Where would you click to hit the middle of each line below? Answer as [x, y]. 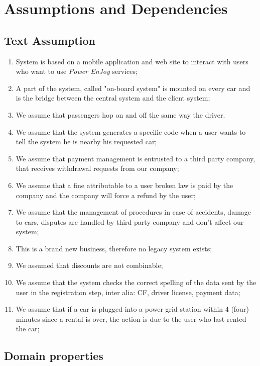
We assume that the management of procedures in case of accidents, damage [134, 212]
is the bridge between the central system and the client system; [113, 98]
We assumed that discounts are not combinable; [89, 265]
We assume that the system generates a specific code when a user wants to [131, 131]
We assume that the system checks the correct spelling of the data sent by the [136, 282]
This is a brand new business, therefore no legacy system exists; [114, 248]
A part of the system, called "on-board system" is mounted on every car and [133, 88]
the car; [28, 329]
